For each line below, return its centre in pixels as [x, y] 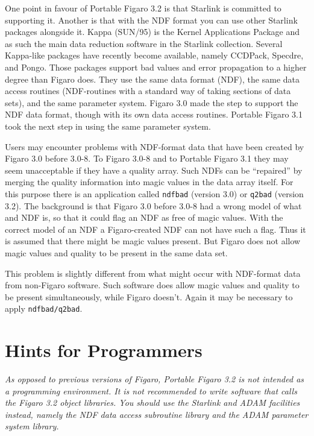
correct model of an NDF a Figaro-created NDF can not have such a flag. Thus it [155, 229]
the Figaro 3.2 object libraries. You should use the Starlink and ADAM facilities [152, 403]
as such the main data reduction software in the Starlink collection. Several [144, 43]
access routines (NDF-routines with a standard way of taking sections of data [148, 91]
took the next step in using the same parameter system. [108, 126]
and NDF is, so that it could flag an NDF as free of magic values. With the [144, 217]
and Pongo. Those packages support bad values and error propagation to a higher [156, 67]
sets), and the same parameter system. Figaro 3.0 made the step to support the [152, 102]
